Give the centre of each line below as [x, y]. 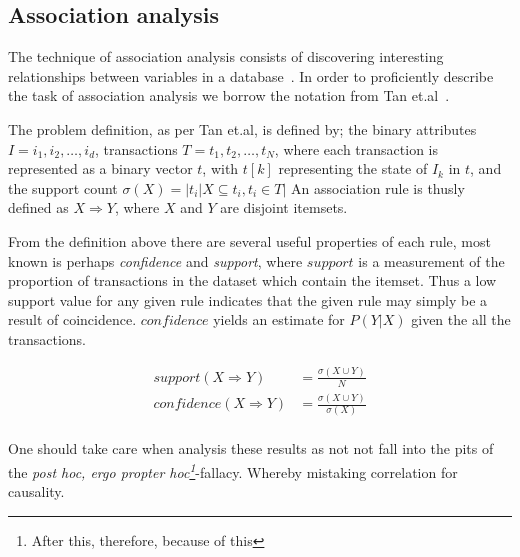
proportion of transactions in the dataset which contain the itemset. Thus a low [252, 280]
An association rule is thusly [378, 187]
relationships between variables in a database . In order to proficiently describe [251, 75]
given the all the [461, 319]
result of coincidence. [72, 319]
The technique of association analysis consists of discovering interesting [226, 56]
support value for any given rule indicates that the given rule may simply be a [248, 299]
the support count [63, 187]
